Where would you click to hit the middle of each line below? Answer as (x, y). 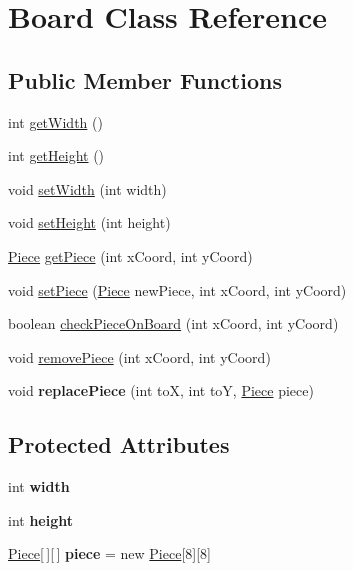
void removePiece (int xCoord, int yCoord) (139, 356)
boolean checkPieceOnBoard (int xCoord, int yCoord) (173, 323)
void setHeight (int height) (89, 222)
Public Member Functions (145, 79)
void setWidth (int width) (87, 188)
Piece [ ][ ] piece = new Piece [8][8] (109, 553)
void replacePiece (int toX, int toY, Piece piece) (161, 390)
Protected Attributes (119, 444)
